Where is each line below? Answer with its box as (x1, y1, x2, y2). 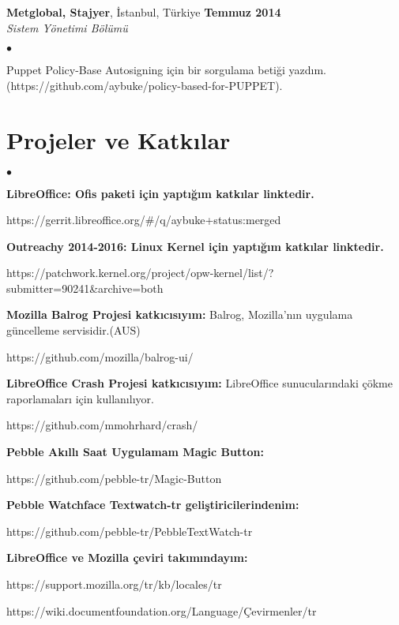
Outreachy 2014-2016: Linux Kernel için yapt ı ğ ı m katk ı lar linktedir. (6, 238, 384, 254)
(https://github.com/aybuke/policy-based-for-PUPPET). (6, 77, 283, 93)
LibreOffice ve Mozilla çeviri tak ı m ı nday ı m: (6, 549, 248, 566)
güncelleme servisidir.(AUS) (6, 322, 141, 339)
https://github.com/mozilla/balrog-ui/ (6, 348, 194, 365)
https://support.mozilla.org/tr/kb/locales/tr (6, 576, 222, 592)
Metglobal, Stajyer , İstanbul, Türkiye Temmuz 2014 (6, 4, 281, 20)
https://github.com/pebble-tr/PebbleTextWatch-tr (6, 522, 253, 539)
